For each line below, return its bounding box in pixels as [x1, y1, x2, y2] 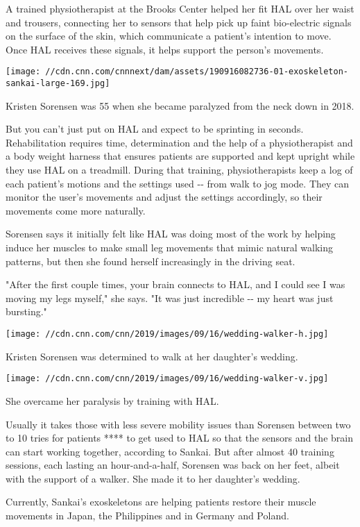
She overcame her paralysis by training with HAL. [6, 393, 219, 408]
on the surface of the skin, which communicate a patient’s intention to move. [6, 28, 332, 43]
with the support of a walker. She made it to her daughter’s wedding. [6, 471, 300, 485]
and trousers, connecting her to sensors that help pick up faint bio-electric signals [6, 15, 352, 29]
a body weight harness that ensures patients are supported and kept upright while [6, 149, 355, 163]
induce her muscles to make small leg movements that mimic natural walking [6, 240, 334, 255]
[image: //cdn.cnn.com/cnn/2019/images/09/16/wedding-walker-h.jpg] [6, 329, 329, 339]
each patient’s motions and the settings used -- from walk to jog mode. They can [6, 176, 350, 190]
